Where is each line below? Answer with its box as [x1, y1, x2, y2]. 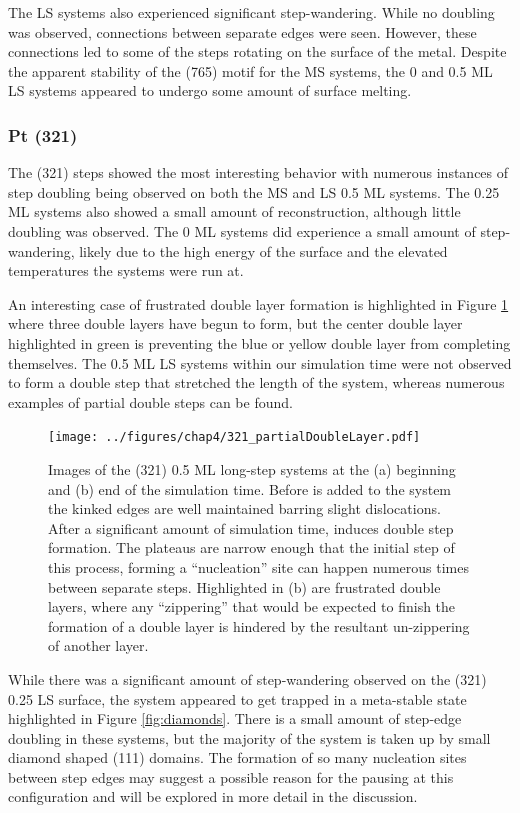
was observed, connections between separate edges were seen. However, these [8, 21, 477, 42]
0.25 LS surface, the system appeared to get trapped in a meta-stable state [8, 688, 467, 709]
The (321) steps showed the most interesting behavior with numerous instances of [8, 162, 509, 183]
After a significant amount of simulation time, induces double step [48, 517, 454, 538]
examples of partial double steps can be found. [8, 391, 293, 412]
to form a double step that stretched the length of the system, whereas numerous [8, 372, 505, 393]
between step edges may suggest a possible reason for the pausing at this [8, 766, 454, 787]
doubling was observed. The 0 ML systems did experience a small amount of [8, 220, 476, 241]
